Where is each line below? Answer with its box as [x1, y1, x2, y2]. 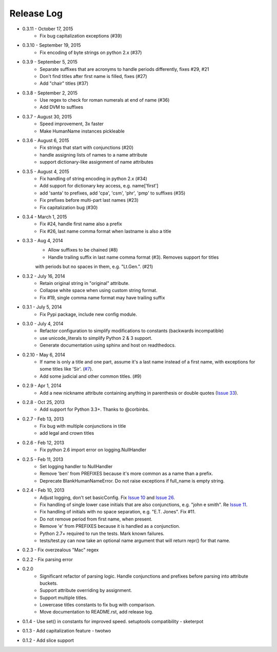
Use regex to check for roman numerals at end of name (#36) [39, 97, 170, 103]
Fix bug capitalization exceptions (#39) [39, 32, 123, 39]
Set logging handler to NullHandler [39, 464, 113, 470]
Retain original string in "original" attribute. [39, 280, 130, 286]
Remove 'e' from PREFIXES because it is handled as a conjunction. [39, 523, 181, 529]
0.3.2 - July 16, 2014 [22, 273, 65, 279]
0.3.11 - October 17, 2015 [22, 26, 73, 32]
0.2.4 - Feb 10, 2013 [22, 487, 65, 493]
